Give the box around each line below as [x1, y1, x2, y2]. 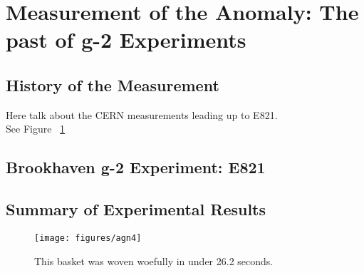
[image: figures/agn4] [34, 232, 142, 243]
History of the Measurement [6, 73, 219, 96]
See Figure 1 [6, 121, 66, 136]
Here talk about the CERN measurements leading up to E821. [6, 107, 278, 122]
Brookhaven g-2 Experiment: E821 [6, 156, 266, 178]
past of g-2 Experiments [6, 25, 246, 54]
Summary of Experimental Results [6, 198, 266, 220]
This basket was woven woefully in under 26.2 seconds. [34, 253, 274, 268]
